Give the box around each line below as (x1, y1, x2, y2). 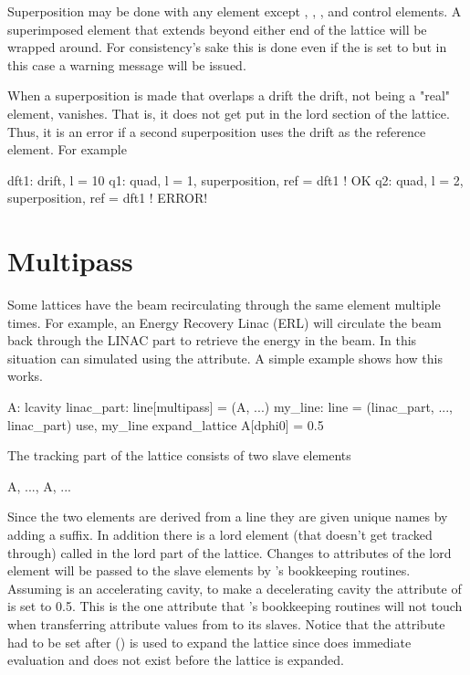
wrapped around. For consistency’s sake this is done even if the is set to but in (7, 37, 447, 57)
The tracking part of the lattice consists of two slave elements (7, 446, 351, 465)
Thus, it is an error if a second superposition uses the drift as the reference (7, 121, 426, 141)
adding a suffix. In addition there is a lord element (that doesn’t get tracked (7, 525, 433, 543)
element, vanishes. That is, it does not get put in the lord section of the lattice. (7, 103, 450, 122)
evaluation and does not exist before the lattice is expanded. (7, 650, 344, 670)
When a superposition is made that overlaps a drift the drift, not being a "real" (7, 86, 451, 105)
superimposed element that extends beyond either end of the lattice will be (7, 19, 427, 38)
